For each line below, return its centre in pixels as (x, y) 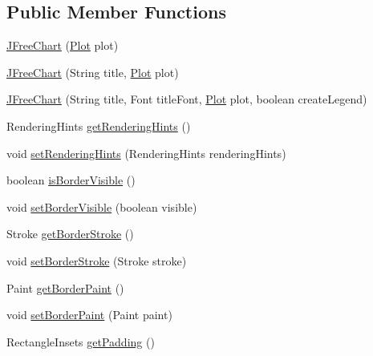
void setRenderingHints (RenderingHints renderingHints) (146, 153)
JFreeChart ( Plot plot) (63, 45)
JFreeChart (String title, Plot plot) (93, 72)
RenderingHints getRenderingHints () (99, 125)
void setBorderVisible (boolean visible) (102, 206)
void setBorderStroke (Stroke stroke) (97, 260)
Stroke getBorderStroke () (70, 234)
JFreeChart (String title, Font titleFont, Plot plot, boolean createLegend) (187, 99)
